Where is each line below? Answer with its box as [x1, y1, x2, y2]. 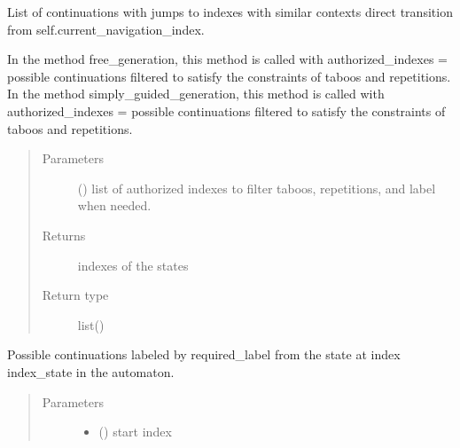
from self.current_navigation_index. [7, 20, 205, 38]
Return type [42, 286, 109, 304]
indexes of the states [77, 255, 189, 274]
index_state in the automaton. [7, 362, 175, 381]
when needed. [77, 196, 152, 215]
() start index [98, 422, 172, 441]
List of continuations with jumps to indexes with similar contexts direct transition [7, 3, 453, 20]
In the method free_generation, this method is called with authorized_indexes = [7, 50, 448, 68]
